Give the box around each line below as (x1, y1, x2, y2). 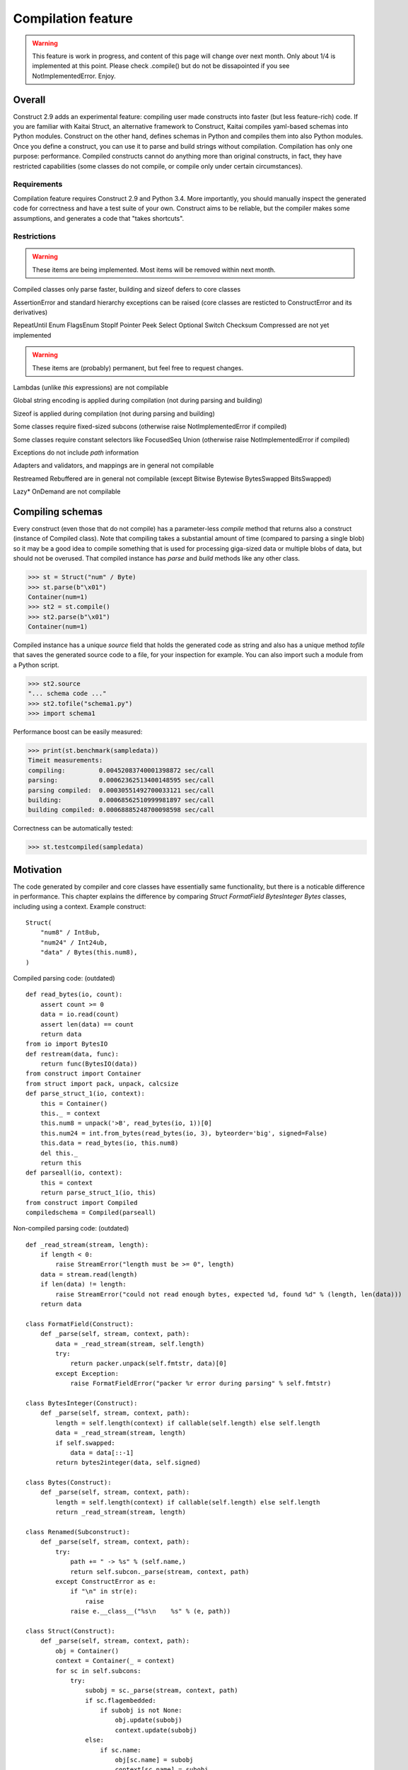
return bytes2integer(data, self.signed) (55, 1458, 202, 1467)
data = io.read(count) (40, 1010, 120, 1019)
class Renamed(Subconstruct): (25, 1528, 131, 1536)
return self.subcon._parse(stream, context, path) (70, 1568, 250, 1575)
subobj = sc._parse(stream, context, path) (85, 1686, 238, 1695)
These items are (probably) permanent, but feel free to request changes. (32, 363, 244, 372)
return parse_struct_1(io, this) (40, 1189, 157, 1197)
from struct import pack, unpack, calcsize (25, 1080, 179, 1087)
